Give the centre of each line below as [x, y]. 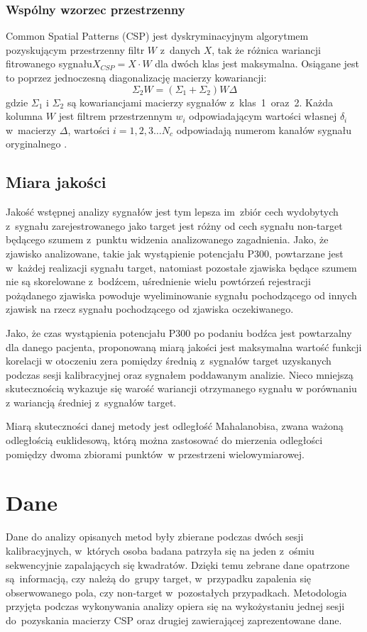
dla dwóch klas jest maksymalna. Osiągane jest [257, 63]
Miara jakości [56, 182]
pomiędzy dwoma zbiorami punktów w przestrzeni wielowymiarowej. [155, 454]
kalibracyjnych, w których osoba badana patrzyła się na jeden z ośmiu [160, 550]
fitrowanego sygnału [49, 63]
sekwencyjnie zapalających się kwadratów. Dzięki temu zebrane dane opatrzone [178, 564]
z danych [180, 49]
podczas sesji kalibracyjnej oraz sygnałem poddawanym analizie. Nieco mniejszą [180, 374]
